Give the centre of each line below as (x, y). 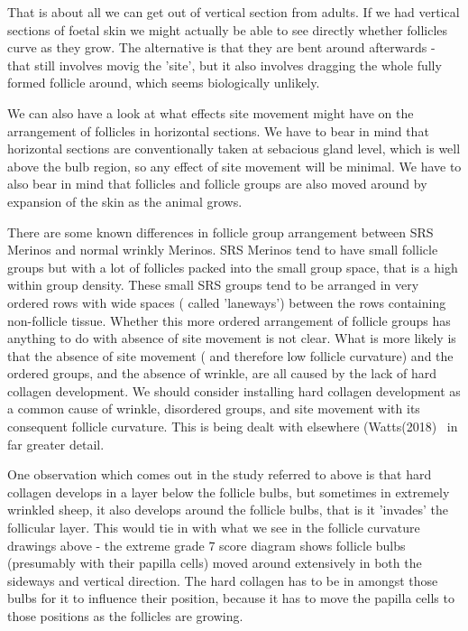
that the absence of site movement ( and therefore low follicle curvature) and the (230, 355)
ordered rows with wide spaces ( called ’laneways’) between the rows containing (227, 302)
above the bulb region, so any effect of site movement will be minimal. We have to (234, 166)
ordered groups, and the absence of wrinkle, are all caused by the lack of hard (222, 373)
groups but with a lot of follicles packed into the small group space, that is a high (233, 267)
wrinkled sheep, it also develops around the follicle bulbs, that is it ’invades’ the (228, 510)
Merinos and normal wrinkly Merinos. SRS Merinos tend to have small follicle (223, 250)
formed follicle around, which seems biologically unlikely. (164, 83)
